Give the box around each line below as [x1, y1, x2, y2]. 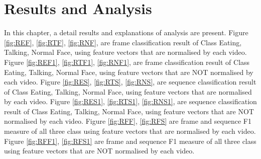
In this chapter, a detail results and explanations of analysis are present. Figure [4, 27, 248, 38]
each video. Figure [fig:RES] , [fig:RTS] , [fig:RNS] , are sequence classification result [4, 76, 256, 87]
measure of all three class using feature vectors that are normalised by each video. [4, 126, 256, 136]
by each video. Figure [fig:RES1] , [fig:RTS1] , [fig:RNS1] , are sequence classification [4, 96, 257, 107]
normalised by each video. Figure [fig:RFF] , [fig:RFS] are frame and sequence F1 [4, 116, 251, 126]
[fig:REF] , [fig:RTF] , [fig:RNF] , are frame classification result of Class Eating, [4, 37, 242, 47]
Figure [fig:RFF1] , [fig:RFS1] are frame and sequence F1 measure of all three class [4, 135, 256, 146]
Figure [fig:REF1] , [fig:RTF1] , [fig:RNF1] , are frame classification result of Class [4, 56, 250, 67]
